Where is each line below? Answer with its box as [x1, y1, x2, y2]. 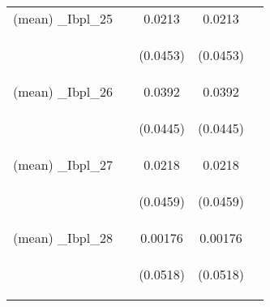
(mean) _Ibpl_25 [13, 9, 114, 28]
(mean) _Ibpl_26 [13, 82, 114, 101]
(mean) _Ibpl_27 [13, 155, 114, 174]
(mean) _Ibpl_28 [13, 228, 114, 247]
